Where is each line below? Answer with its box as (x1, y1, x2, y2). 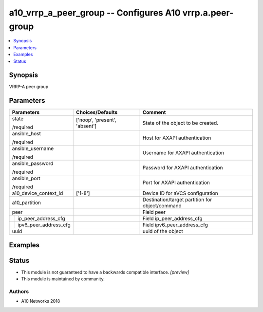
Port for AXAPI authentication (142, 179, 210, 186)
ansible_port (12, 175, 41, 182)
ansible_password (12, 160, 54, 167)
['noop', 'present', (76, 117, 116, 124)
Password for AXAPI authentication (142, 165, 224, 171)
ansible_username (12, 145, 54, 152)
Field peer (142, 209, 166, 216)
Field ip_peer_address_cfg (142, 215, 203, 222)
